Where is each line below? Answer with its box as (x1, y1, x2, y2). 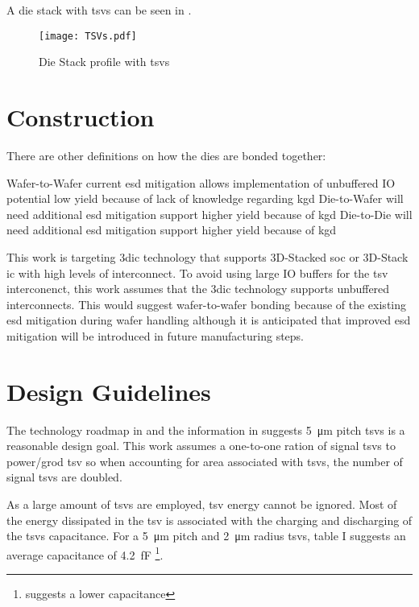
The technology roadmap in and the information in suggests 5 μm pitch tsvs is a (6, 421, 405, 438)
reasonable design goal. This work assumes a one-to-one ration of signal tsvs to (6, 437, 396, 454)
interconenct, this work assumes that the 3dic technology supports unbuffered (6, 280, 390, 297)
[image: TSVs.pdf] (39, 30, 137, 42)
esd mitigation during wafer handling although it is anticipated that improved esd (6, 312, 411, 328)
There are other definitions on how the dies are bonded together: (6, 147, 326, 163)
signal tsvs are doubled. (6, 469, 122, 485)
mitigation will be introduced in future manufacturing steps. (6, 327, 304, 344)
